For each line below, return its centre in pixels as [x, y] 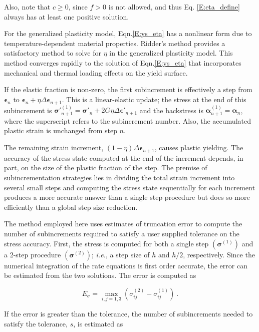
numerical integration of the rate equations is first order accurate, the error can [126, 265]
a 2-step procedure [33, 254]
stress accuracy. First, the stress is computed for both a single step [106, 243]
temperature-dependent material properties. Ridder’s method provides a [115, 43]
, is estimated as [98, 323]
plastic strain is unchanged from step [61, 130]
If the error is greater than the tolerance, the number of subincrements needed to [128, 313]
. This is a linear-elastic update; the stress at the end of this [154, 99]
